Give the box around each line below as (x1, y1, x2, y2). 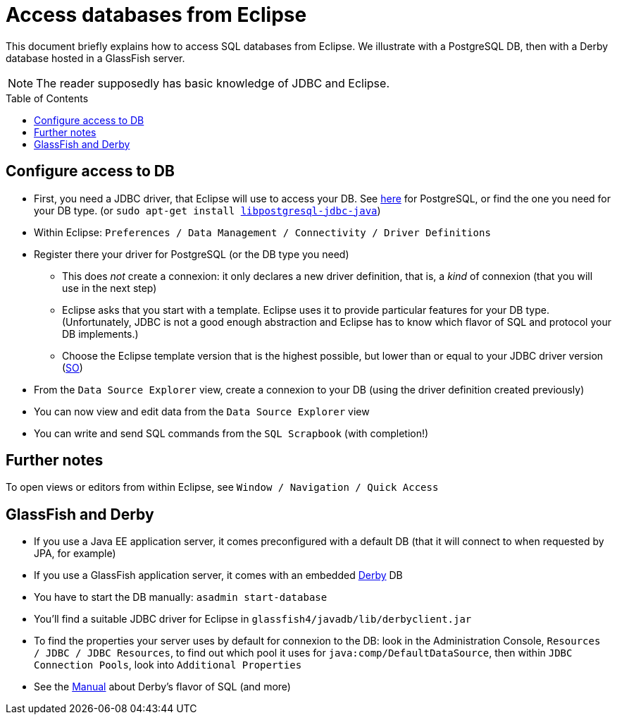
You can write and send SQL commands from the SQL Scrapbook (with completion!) (34, 427, 429, 439)
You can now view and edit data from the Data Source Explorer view (34, 405, 370, 417)
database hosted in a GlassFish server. (6, 51, 185, 64)
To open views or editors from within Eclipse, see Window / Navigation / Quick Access (6, 481, 439, 494)
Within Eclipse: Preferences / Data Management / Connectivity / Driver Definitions (34, 226, 491, 238)
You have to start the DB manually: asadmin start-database (34, 591, 328, 604)
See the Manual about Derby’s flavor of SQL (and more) (34, 681, 291, 693)
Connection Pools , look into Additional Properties (34, 659, 302, 671)
